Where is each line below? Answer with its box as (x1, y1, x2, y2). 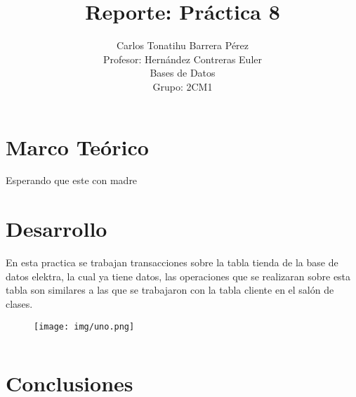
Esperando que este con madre (6, 173, 138, 188)
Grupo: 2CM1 (152, 79, 213, 93)
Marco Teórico (6, 132, 149, 161)
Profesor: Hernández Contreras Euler (103, 51, 262, 66)
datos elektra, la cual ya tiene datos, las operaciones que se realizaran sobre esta (6, 268, 351, 283)
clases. (6, 296, 33, 311)
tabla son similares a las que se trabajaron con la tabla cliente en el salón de (6, 282, 334, 297)
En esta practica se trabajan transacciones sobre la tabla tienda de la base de (6, 255, 338, 270)
